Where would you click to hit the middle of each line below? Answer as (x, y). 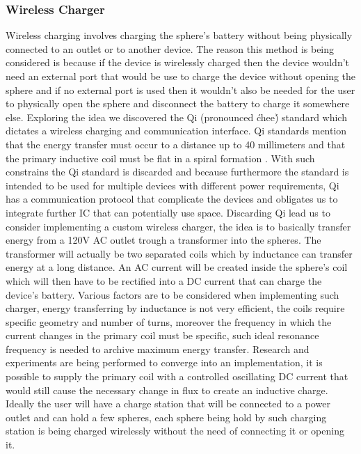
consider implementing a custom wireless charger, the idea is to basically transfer (178, 226)
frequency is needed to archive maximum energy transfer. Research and (158, 349)
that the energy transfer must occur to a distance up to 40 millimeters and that (176, 144)
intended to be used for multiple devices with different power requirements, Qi (173, 185)
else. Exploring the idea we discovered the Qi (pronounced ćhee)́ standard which (176, 117)
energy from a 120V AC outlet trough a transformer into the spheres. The (163, 240)
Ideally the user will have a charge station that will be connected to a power (168, 404)
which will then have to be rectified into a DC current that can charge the (164, 280)
